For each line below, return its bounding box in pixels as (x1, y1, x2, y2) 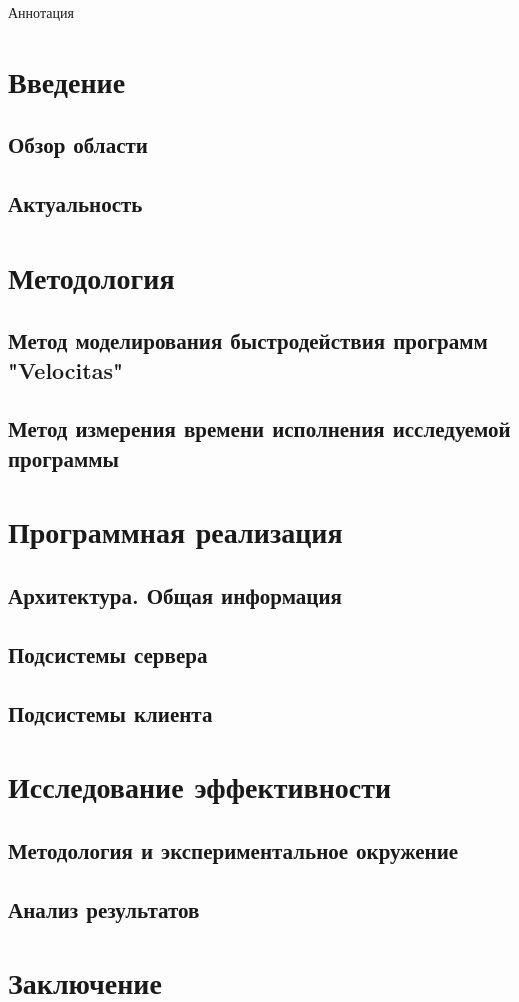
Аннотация (8, 2, 74, 22)
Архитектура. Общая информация (8, 580, 342, 611)
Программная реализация (8, 511, 343, 552)
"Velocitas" (8, 354, 124, 385)
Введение (8, 60, 126, 101)
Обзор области (8, 129, 148, 160)
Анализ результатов (8, 893, 200, 924)
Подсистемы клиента (8, 697, 213, 728)
